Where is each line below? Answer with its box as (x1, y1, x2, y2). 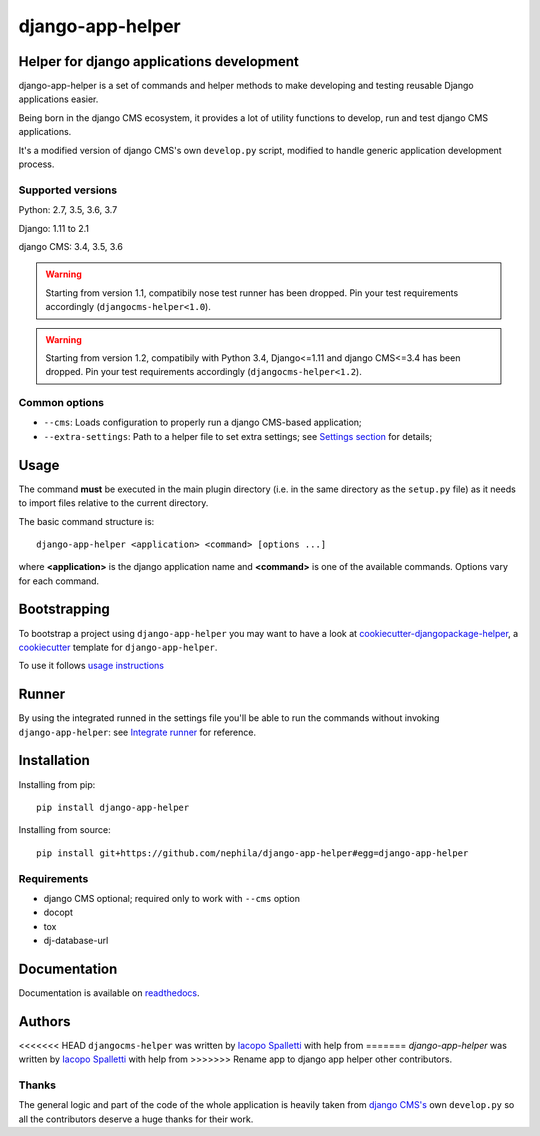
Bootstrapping (18, 601, 110, 618)
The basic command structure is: (18, 515, 155, 527)
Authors (18, 1013, 71, 1030)
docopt (43, 906, 74, 919)
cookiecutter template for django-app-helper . (18, 641, 218, 653)
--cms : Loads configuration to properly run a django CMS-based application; (43, 416, 362, 429)
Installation (18, 752, 90, 769)
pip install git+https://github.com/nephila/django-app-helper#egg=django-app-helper (36, 847, 469, 859)
